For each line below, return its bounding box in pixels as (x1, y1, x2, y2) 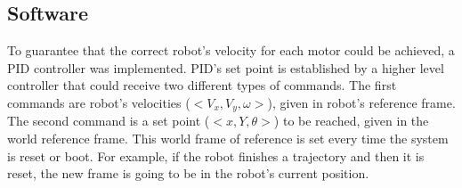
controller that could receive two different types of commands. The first (7, 76, 397, 94)
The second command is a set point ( (7, 111, 210, 130)
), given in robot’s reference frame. (267, 93, 456, 111)
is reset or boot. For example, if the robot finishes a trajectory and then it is (7, 146, 425, 165)
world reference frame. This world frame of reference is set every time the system (7, 129, 449, 148)
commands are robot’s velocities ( (7, 93, 190, 111)
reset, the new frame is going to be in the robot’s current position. (7, 164, 369, 183)
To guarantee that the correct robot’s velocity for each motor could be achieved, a (7, 41, 455, 60)
